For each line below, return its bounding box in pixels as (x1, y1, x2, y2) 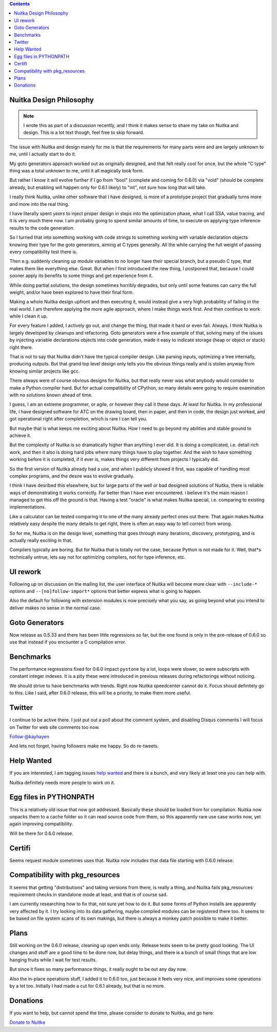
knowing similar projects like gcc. (9, 368, 80, 374)
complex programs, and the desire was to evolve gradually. (9, 473, 134, 479)
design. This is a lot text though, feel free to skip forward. (23, 129, 145, 136)
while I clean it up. (9, 313, 48, 319)
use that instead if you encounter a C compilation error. (9, 639, 126, 645)
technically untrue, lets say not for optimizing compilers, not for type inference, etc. (9, 554, 186, 560)
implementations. (9, 504, 46, 510)
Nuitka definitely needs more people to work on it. (9, 779, 115, 785)
